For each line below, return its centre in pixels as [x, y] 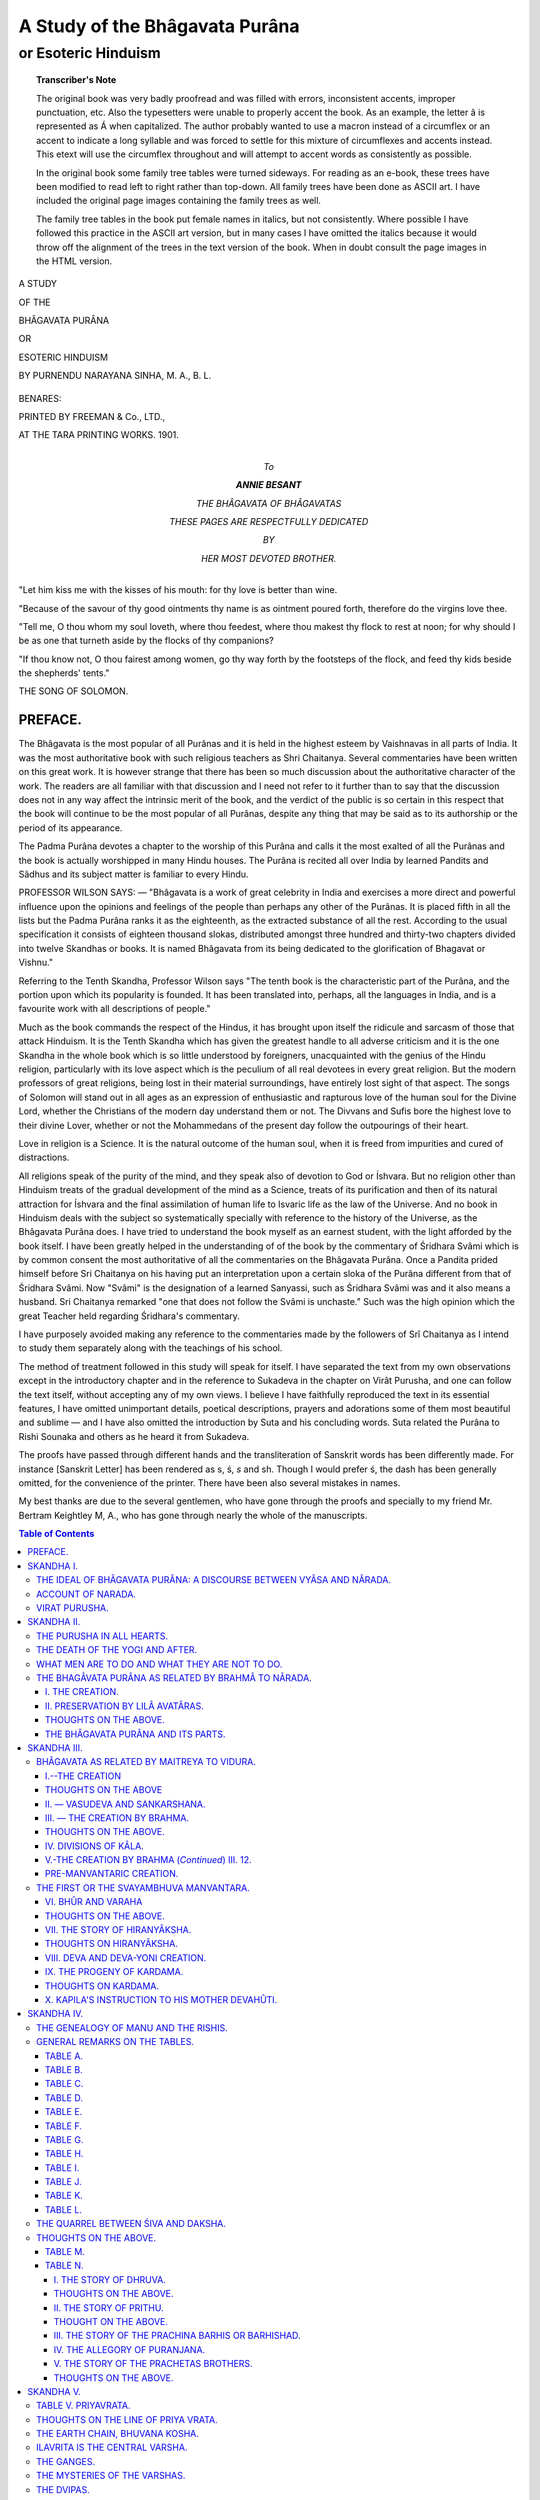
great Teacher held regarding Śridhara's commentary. [129, 1316]
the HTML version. [74, 261]
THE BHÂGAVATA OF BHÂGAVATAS [268, 503]
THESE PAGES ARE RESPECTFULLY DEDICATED [269, 521]
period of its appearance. [70, 827]
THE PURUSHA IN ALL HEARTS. [102, 1636]
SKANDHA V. [54, 2391]
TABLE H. [64, 2154]
